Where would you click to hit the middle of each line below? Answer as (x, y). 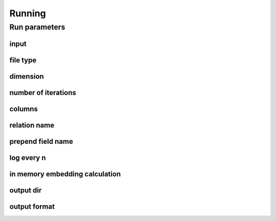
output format (32, 206)
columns (24, 109)
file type (23, 60)
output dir (26, 190)
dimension (27, 76)
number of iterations (43, 93)
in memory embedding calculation (65, 174)
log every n (28, 157)
